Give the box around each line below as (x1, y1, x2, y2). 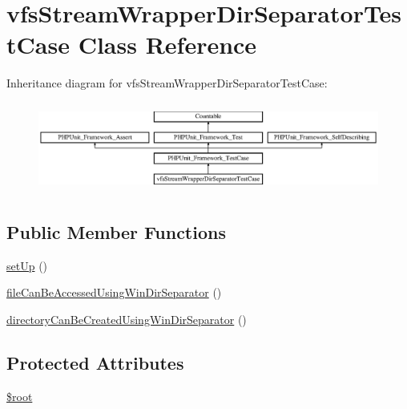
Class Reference (78, 28, 257, 61)
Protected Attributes (6, 350, 184, 375)
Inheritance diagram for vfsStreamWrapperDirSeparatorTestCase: (6, 75, 328, 91)
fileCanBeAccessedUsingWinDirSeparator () (6, 284, 222, 301)
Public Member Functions (6, 219, 226, 244)
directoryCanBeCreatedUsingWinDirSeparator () (6, 310, 247, 327)
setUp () (6, 257, 48, 273)
